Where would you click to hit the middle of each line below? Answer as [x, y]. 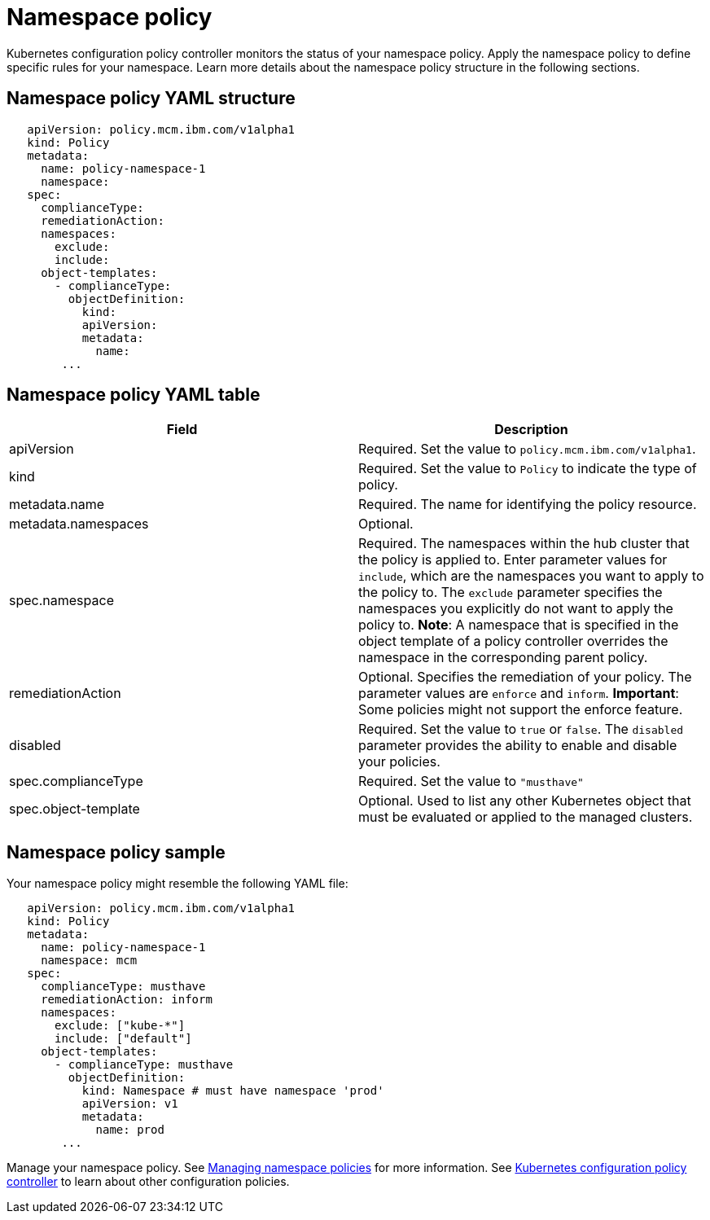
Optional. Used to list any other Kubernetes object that [525, 801]
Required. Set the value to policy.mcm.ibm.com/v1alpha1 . [527, 449]
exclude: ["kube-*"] [120, 1026]
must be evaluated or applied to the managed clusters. [526, 817]
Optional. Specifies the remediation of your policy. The [525, 677]
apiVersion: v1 [130, 1104]
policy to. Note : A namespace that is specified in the [519, 625]
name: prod [130, 1130]
